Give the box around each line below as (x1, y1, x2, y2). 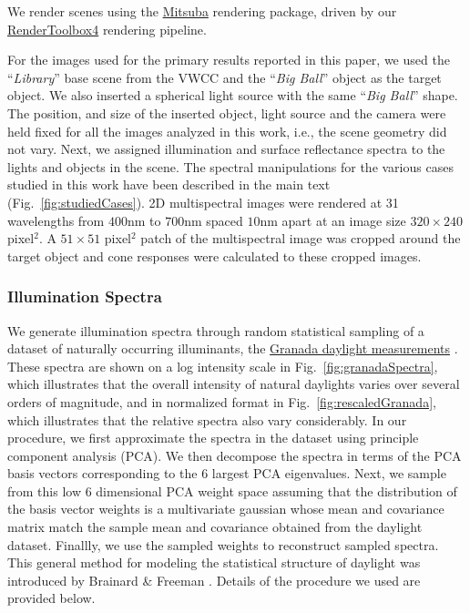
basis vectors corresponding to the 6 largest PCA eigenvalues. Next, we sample (7, 464, 446, 483)
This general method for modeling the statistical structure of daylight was (7, 553, 421, 572)
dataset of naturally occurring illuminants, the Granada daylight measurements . (7, 339, 458, 358)
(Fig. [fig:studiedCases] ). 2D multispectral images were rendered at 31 (7, 192, 399, 211)
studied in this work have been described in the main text (7, 175, 331, 194)
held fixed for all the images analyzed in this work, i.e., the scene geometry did (7, 121, 447, 140)
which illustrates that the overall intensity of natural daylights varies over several (7, 374, 460, 393)
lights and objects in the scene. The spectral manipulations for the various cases (7, 157, 454, 176)
